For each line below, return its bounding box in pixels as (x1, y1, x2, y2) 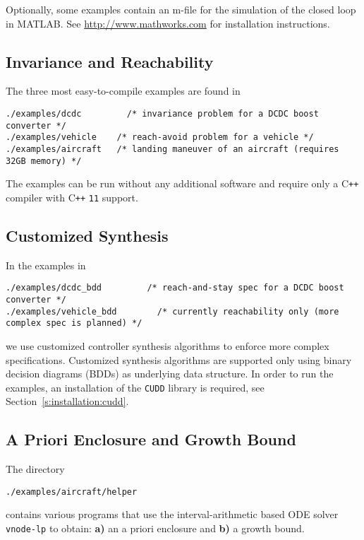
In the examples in (6, 257, 86, 272)
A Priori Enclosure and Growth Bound (6, 428, 296, 450)
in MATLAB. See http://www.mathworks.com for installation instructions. (6, 16, 330, 30)
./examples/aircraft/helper (6, 486, 138, 497)
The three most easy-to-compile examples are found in (6, 83, 241, 98)
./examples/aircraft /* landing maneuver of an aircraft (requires (6, 143, 339, 154)
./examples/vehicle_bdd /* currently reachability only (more (6, 306, 339, 317)
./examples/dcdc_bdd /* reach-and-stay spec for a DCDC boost (6, 283, 344, 293)
